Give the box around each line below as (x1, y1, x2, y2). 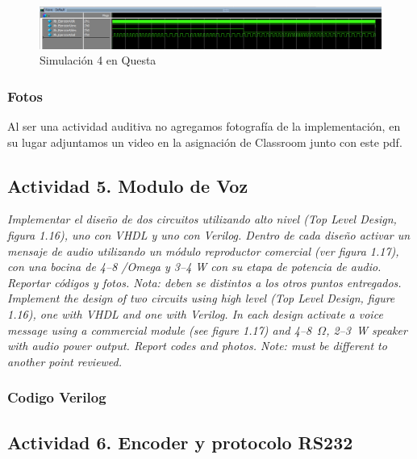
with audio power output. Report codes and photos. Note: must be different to (7, 337, 387, 354)
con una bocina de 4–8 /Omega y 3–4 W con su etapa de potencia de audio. (7, 258, 382, 275)
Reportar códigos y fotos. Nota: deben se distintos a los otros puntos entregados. (7, 273, 402, 290)
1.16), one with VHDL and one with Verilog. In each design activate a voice (7, 305, 383, 322)
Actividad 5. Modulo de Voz (7, 173, 248, 198)
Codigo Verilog (7, 387, 106, 407)
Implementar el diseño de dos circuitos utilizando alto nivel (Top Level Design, (7, 211, 397, 227)
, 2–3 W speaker (326, 321, 407, 338)
